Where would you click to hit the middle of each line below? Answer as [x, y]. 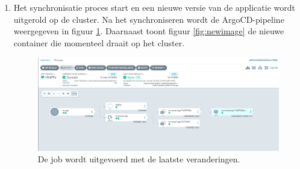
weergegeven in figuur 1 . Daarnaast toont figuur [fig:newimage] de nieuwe [149, 31]
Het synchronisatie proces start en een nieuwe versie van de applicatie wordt [154, 7]
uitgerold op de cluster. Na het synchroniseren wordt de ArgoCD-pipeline [149, 19]
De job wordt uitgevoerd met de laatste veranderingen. [139, 159]
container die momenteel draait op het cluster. [99, 42]
